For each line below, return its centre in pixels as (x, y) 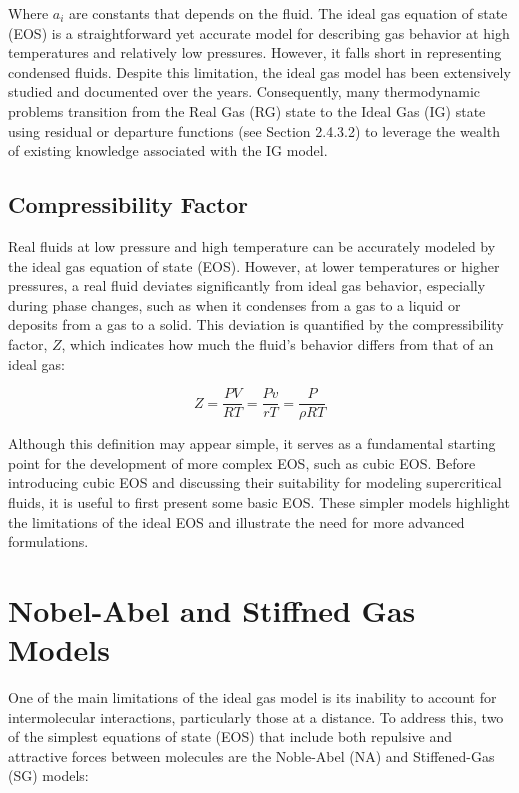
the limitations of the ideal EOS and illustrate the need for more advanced (236, 521)
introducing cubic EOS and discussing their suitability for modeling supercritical (255, 482)
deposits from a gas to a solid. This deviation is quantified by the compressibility (256, 324)
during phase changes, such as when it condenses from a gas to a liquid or (234, 304)
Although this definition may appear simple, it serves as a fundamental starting (252, 443)
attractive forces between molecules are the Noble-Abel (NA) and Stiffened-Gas (251, 755)
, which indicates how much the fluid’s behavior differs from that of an (277, 343)
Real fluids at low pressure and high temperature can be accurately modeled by (252, 245)
